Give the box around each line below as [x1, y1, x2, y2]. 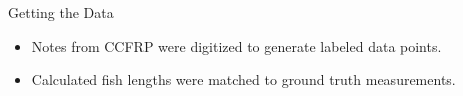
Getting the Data [8, 2, 114, 22]
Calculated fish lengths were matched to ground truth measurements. [31, 69, 456, 90]
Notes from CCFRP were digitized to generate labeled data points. [31, 35, 442, 56]
